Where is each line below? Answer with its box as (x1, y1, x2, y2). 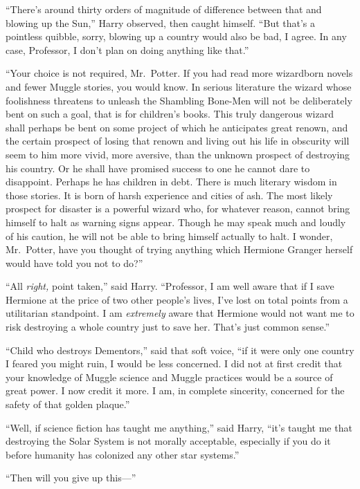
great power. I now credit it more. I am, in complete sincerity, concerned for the (6, 383, 345, 398)
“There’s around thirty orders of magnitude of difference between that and (6, 2, 322, 16)
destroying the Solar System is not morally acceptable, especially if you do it (6, 434, 331, 448)
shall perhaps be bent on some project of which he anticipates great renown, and (6, 120, 348, 134)
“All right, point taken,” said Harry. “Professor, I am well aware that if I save (6, 279, 334, 293)
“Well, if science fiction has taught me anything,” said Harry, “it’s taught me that (6, 420, 352, 434)
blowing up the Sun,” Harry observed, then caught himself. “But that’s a (6, 15, 316, 30)
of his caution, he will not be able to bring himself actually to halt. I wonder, (6, 228, 333, 243)
